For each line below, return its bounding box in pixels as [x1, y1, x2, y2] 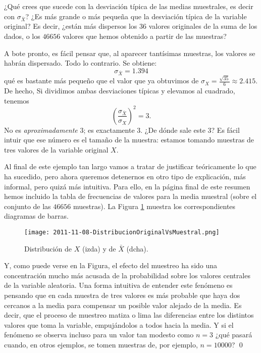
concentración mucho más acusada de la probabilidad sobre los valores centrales [4, 270, 250, 280]
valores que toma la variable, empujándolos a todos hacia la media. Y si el [4, 319, 234, 330]
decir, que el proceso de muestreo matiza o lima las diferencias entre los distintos [4, 310, 254, 320]
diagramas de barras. [4, 211, 69, 221]
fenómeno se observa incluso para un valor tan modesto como [4, 329, 194, 340]
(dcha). [126, 243, 148, 254]
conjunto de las [4, 200, 51, 211]
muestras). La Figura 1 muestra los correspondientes [73, 200, 236, 211]
